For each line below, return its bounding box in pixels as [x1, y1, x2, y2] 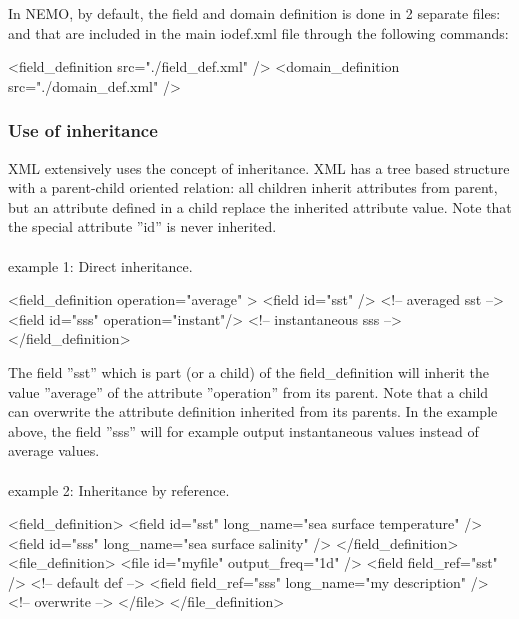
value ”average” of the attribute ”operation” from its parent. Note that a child [8, 381, 489, 402]
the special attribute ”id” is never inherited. [8, 216, 277, 237]
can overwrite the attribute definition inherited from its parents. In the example [8, 401, 498, 422]
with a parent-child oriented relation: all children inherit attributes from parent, [8, 177, 498, 198]
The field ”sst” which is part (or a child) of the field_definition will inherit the [8, 361, 490, 382]
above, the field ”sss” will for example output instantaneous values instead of [8, 420, 479, 441]
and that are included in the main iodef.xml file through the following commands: [8, 22, 509, 43]
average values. [8, 440, 100, 461]
